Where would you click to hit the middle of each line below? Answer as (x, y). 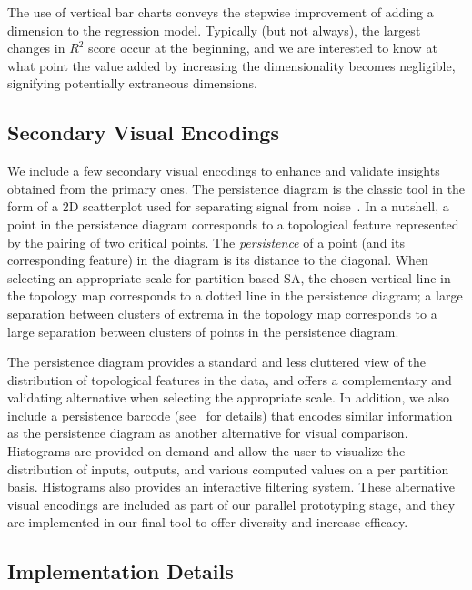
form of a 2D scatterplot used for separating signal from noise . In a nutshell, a (228, 206)
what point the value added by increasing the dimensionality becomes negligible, (231, 65)
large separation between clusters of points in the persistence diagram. (203, 331)
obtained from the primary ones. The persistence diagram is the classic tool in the (236, 188)
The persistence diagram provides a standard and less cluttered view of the (216, 362)
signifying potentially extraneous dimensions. (132, 83)
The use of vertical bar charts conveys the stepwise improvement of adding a (221, 12)
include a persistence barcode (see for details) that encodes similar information (230, 415)
